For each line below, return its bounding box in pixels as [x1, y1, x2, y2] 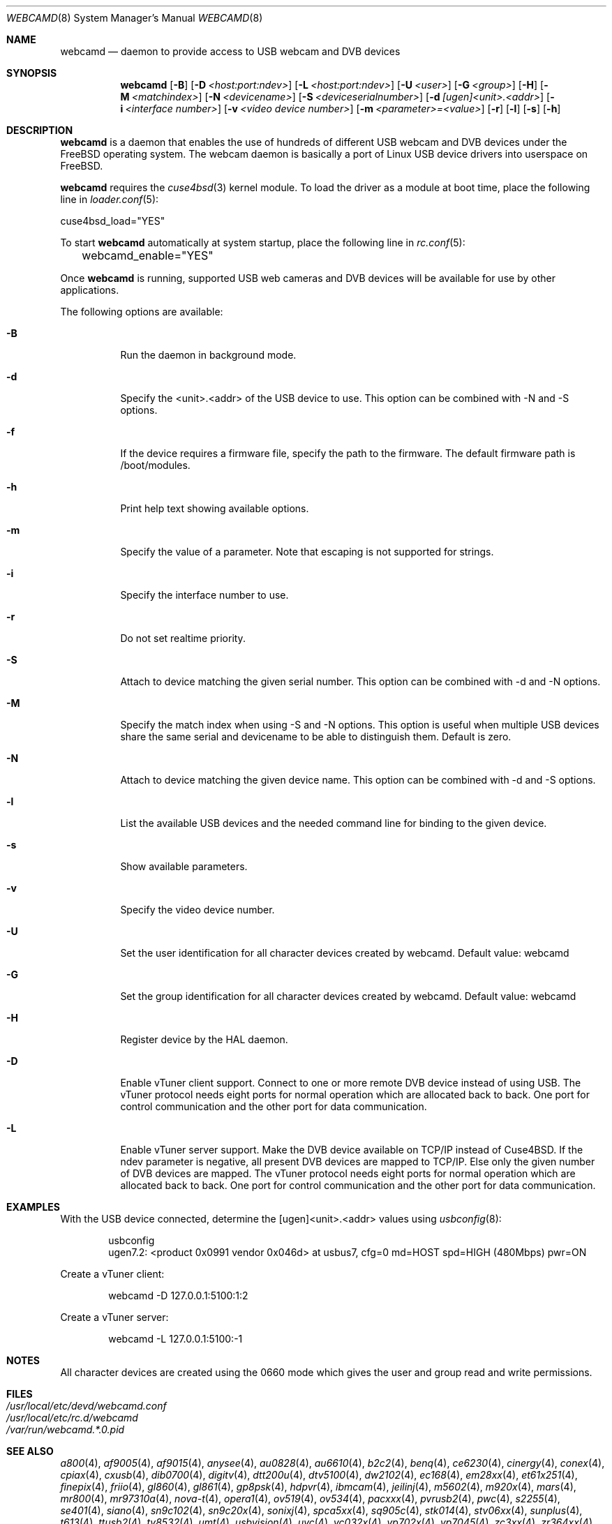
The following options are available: [60, 306, 223, 317]
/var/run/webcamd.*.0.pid [6, 1424, 125, 1435]
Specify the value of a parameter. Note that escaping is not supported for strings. [120, 546, 494, 558]
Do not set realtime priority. [120, 632, 246, 644]
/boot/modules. [120, 459, 191, 471]
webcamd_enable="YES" [82, 248, 214, 262]
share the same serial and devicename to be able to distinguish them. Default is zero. [120, 731, 512, 742]
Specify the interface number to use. [120, 589, 289, 601]
